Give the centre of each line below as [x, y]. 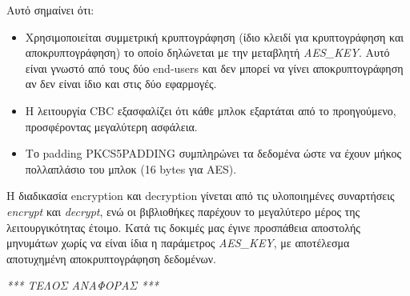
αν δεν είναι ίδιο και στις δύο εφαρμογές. [121, 84]
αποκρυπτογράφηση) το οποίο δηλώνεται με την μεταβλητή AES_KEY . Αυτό [207, 52]
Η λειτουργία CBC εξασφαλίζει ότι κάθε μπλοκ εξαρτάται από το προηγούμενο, [211, 110]
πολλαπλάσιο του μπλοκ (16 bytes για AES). [131, 168]
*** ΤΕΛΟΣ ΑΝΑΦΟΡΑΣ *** [82, 285]
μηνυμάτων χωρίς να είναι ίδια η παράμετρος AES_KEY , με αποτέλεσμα [178, 243]
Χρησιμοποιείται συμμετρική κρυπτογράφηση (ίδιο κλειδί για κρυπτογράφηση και [215, 36]
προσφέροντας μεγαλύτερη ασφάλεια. [111, 126]
